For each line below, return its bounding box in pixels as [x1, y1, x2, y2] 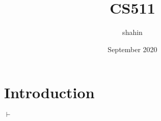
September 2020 [108, 44, 157, 54]
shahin [122, 27, 143, 37]
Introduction [4, 82, 95, 103]
